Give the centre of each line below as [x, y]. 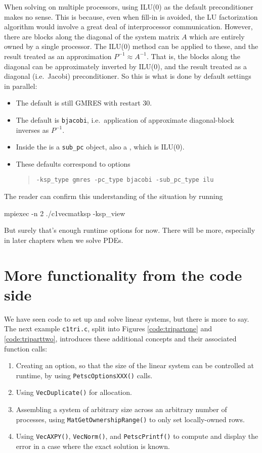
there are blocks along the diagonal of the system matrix [92, 36]
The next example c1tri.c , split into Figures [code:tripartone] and [108, 329]
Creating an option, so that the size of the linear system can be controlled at [135, 365]
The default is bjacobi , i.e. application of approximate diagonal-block [125, 119]
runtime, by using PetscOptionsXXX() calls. [84, 375]
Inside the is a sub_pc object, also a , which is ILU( [96, 147]
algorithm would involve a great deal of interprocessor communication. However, [128, 27]
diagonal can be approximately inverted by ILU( [79, 66]
